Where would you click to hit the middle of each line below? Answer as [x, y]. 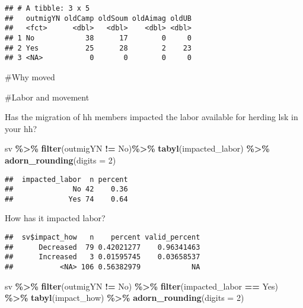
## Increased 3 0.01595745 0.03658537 [103, 257]
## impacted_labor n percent [66, 179]
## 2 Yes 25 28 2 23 [98, 48]
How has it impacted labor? [55, 218]
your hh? [21, 128]
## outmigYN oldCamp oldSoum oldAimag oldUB [98, 18]
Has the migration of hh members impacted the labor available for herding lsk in [151, 117]
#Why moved [30, 76]
